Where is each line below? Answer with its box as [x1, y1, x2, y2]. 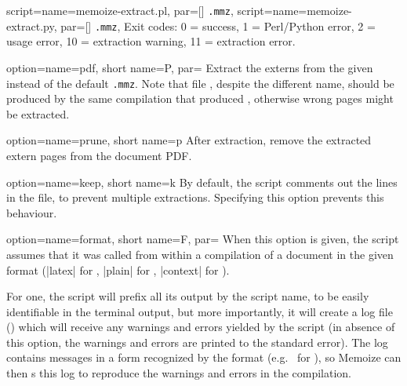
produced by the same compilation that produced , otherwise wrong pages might [6, 90, 394, 107]
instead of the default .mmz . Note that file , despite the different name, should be [6, 75, 394, 91]
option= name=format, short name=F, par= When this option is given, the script [6, 231, 399, 247]
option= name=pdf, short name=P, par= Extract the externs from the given [6, 59, 373, 75]
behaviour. [6, 204, 57, 220]
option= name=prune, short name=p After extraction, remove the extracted [6, 132, 372, 148]
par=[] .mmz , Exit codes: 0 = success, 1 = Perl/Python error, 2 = [60, 17, 376, 34]
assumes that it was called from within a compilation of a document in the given [6, 246, 394, 262]
